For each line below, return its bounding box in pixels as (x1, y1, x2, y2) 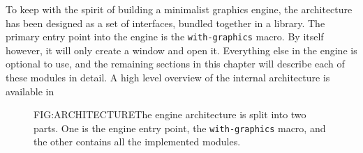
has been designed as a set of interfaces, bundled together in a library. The (6, 15, 325, 30)
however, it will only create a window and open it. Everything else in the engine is (6, 42, 357, 57)
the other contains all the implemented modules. (34, 134, 241, 149)
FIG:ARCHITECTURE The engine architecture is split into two (34, 107, 306, 122)
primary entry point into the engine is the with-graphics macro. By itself (6, 29, 324, 44)
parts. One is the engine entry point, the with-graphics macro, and (34, 120, 326, 135)
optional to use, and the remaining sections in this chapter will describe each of (6, 56, 345, 71)
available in (6, 83, 54, 98)
